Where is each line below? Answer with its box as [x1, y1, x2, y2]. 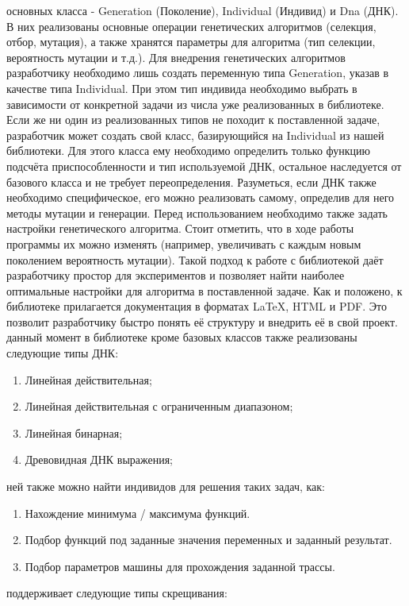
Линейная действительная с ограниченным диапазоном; [25, 398, 293, 415]
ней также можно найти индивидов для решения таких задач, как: [6, 478, 326, 495]
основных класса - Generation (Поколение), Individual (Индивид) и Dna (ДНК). [6, 2, 399, 18]
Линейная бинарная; [25, 424, 123, 441]
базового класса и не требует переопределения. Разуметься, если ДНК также [6, 173, 377, 190]
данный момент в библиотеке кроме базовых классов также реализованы [6, 329, 357, 345]
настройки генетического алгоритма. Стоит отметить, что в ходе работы [6, 220, 354, 237]
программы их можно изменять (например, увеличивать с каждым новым [6, 235, 361, 252]
